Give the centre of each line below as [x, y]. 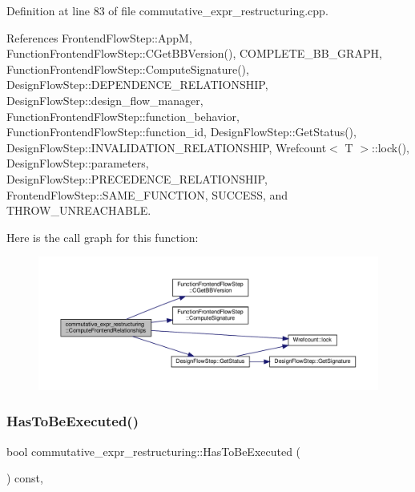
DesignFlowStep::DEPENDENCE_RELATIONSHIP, [137, 85]
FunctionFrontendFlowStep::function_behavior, [123, 116]
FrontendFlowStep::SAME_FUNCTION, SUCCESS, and [147, 194]
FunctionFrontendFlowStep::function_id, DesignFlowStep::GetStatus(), [181, 132]
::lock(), [390, 147]
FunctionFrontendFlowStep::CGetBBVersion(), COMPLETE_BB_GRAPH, [194, 53]
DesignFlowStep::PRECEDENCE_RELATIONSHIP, [137, 178]
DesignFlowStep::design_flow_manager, [105, 100]
